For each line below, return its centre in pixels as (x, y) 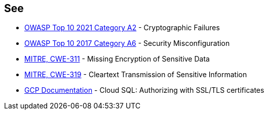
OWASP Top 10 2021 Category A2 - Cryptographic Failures (122, 28)
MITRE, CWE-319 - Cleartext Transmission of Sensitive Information (136, 75)
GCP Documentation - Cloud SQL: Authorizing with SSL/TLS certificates (144, 90)
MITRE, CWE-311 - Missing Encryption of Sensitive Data (117, 59)
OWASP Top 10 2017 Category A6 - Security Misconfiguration (127, 43)
